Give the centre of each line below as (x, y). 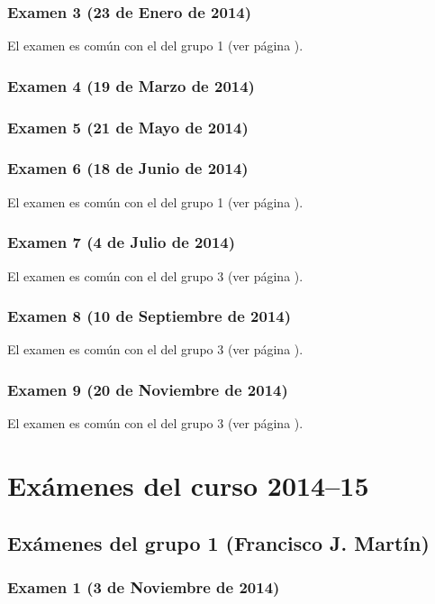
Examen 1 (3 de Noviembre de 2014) (144, 586)
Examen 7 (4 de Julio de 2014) (122, 242)
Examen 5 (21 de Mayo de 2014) (128, 127)
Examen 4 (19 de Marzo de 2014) (131, 85)
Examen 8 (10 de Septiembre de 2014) (150, 316)
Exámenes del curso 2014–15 (188, 485)
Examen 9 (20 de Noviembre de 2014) (148, 389)
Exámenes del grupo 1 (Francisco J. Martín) (218, 542)
